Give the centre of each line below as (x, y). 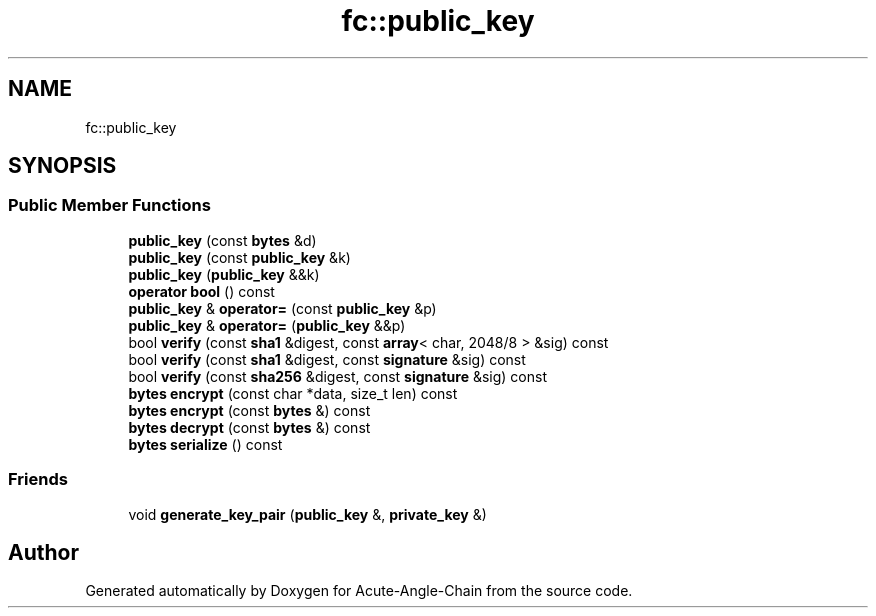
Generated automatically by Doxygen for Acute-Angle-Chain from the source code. (359, 591)
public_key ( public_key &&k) (224, 274)
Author (43, 552)
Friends (38, 479)
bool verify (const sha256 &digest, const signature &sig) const (337, 376)
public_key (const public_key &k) (239, 257)
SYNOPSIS (62, 166)
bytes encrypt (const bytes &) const (249, 410)
